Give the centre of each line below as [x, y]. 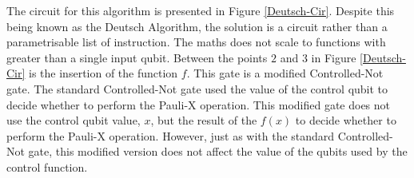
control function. [47, 166]
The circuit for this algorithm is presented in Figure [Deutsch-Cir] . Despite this [201, 10]
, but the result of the [204, 120]
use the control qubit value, [74, 120]
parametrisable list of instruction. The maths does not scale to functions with [196, 42]
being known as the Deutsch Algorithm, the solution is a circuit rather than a [197, 26]
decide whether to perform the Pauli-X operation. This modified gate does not [199, 104]
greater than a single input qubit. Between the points [137, 57]
